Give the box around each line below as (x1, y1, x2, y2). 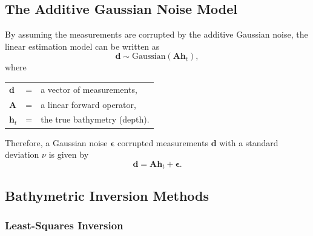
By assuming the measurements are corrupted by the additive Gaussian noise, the (5, 28, 308, 41)
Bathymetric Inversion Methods (5, 186, 209, 204)
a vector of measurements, (41, 83, 137, 95)
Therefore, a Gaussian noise (5, 136, 108, 149)
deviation (5, 148, 39, 161)
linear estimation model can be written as (5, 39, 160, 52)
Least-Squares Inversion (5, 217, 124, 232)
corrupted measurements (117, 136, 208, 149)
